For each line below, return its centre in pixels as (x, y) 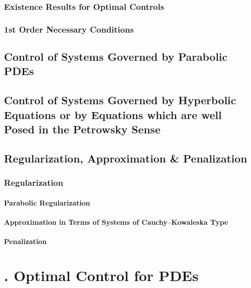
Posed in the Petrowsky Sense (82, 129)
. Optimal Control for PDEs (101, 275)
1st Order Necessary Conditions (69, 29)
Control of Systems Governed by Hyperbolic (120, 100)
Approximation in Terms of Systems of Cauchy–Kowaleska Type (116, 222)
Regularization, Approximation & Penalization (126, 158)
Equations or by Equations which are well (113, 114)
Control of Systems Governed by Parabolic (116, 57)
